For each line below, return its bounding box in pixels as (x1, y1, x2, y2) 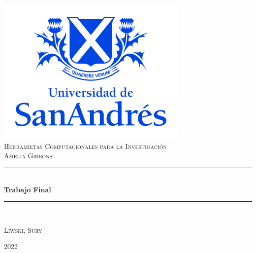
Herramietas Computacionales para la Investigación (4, 141, 167, 151)
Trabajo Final (4, 184, 51, 194)
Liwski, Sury (4, 224, 42, 235)
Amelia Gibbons (4, 150, 53, 161)
